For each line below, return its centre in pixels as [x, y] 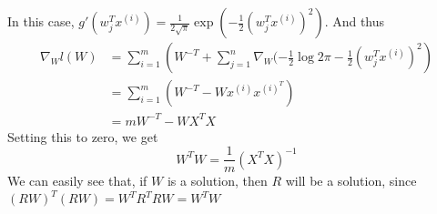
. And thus [355, 21]
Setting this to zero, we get [83, 136]
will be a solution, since [351, 181]
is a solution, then [217, 181]
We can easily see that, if [77, 181]
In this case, [41, 21]
